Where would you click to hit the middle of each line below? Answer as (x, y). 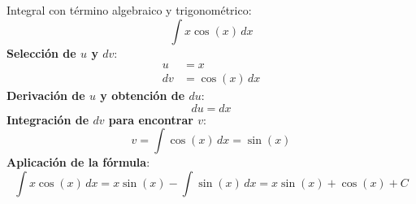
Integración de (48, 119)
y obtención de (143, 95)
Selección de (41, 52)
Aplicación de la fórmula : (78, 162)
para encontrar (151, 119)
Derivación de (46, 95)
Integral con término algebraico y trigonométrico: (129, 10)
